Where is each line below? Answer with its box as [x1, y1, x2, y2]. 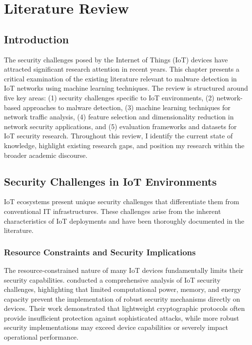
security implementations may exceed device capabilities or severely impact [4, 322, 229, 332]
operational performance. [4, 332, 78, 342]
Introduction [4, 31, 69, 46]
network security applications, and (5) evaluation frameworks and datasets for [4, 121, 237, 131]
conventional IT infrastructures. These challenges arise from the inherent [4, 206, 221, 216]
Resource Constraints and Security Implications [4, 246, 196, 258]
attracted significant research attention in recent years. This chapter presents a [4, 64, 239, 74]
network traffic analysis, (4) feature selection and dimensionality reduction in [4, 112, 234, 122]
